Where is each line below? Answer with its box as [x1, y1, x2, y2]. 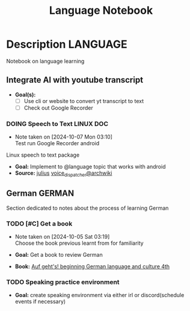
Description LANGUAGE [6, 37, 127, 51]
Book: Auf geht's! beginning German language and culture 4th [14, 263, 170, 270]
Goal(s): [14, 91, 36, 98]
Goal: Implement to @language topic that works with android [14, 163, 166, 171]
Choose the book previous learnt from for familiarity [14, 239, 144, 247]
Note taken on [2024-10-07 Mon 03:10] [14, 133, 113, 140]
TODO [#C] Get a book [6, 219, 73, 228]
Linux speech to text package [6, 151, 80, 159]
